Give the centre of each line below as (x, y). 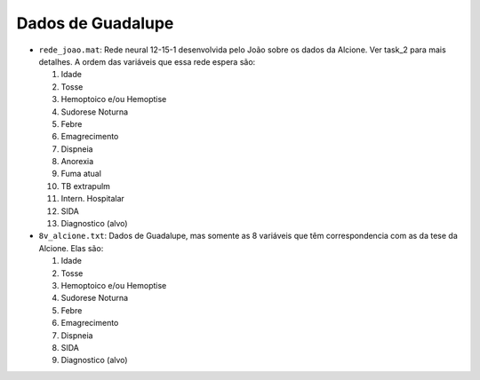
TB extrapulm (86, 186)
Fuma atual (81, 174)
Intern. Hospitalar (92, 199)
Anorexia (77, 162)
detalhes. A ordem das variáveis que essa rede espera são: (147, 61)
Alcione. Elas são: (71, 248)
